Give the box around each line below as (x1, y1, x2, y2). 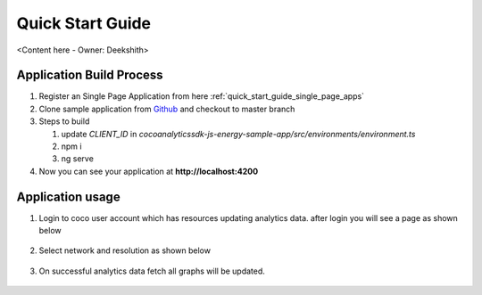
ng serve (61, 153, 94, 164)
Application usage (16, 189, 120, 204)
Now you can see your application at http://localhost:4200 (38, 166, 259, 176)
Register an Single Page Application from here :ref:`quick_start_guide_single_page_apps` (38, 91, 365, 102)
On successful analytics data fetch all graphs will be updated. (38, 266, 265, 276)
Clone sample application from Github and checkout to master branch (38, 103, 295, 114)
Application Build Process (16, 68, 164, 83)
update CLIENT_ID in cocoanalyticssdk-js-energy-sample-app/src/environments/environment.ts (61, 128, 416, 139)
